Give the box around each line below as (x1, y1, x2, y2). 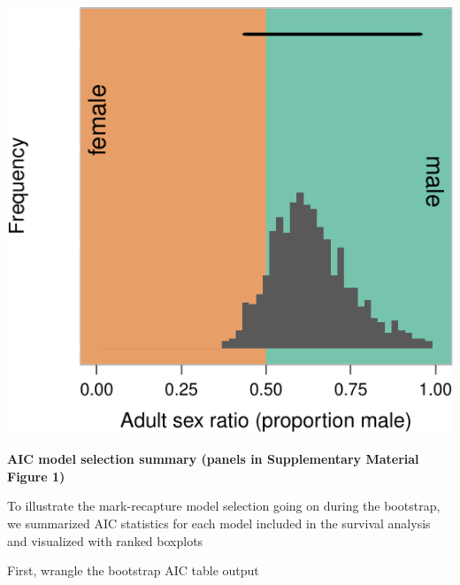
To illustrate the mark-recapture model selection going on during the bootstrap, (7, 496, 441, 515)
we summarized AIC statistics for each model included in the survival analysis (7, 514, 431, 533)
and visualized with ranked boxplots (7, 531, 203, 550)
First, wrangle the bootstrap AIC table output (7, 561, 259, 580)
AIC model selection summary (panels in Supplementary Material (7, 450, 419, 468)
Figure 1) (7, 466, 65, 485)
